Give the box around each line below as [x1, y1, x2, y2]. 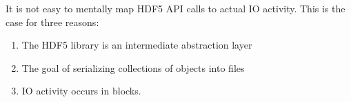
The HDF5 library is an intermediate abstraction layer [21, 38, 252, 52]
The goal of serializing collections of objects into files [21, 60, 245, 75]
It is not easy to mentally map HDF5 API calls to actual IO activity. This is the [6, 1, 345, 15]
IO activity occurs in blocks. [21, 84, 141, 98]
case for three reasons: [6, 14, 99, 29]
